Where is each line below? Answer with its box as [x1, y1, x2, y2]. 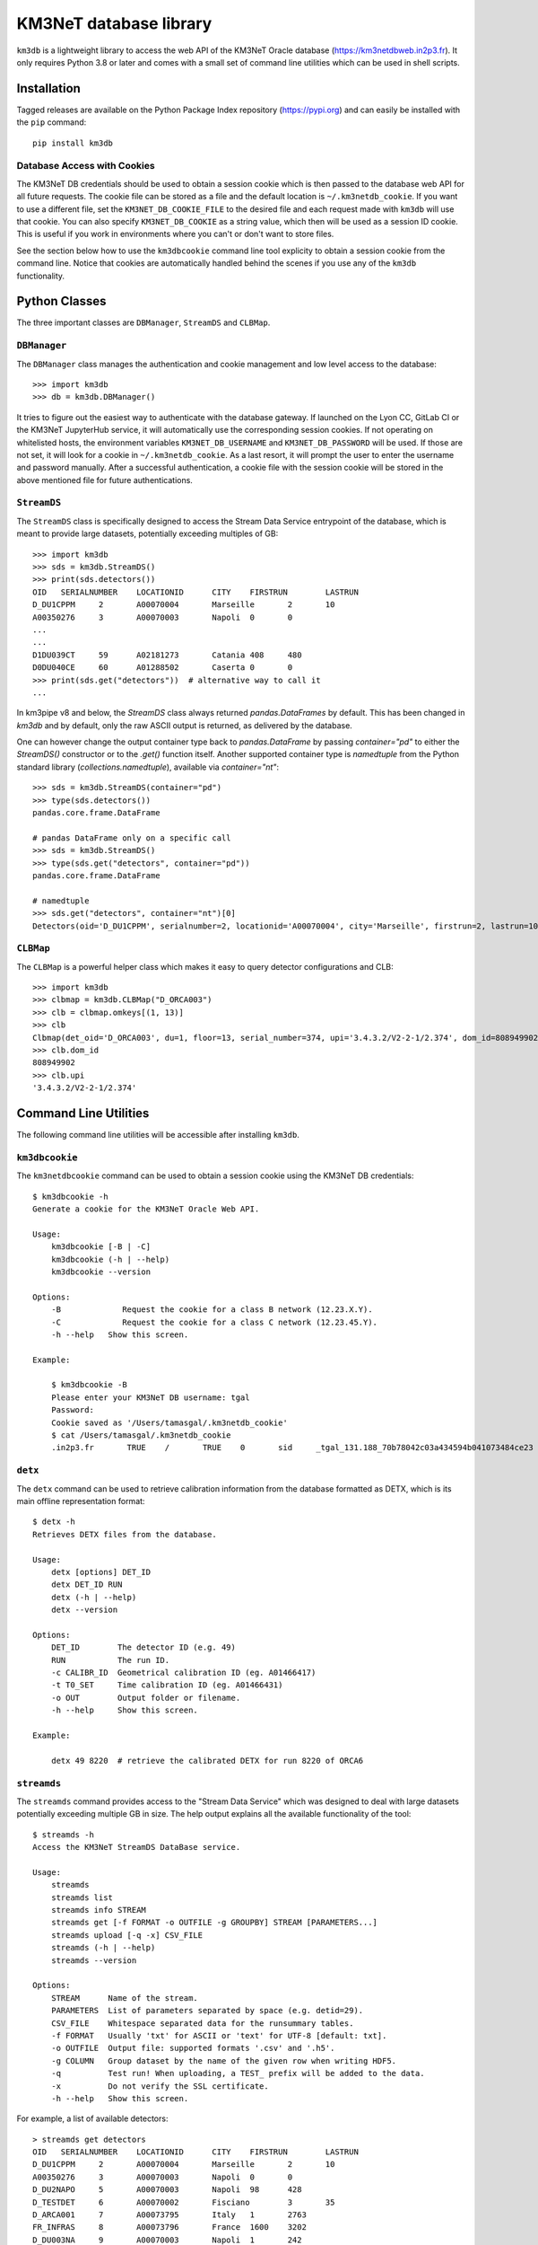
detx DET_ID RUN [50, 1580, 123, 1589]
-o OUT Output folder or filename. [50, 1693, 241, 1703]
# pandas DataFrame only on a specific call [32, 832, 232, 843]
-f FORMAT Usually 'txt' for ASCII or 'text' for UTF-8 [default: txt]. [50, 2030, 387, 2040]
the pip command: [16, 117, 87, 128]
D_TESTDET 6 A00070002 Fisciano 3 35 [32, 2197, 335, 2207]
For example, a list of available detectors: [16, 2113, 169, 2124]
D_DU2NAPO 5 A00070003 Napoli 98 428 [32, 2185, 302, 2195]
